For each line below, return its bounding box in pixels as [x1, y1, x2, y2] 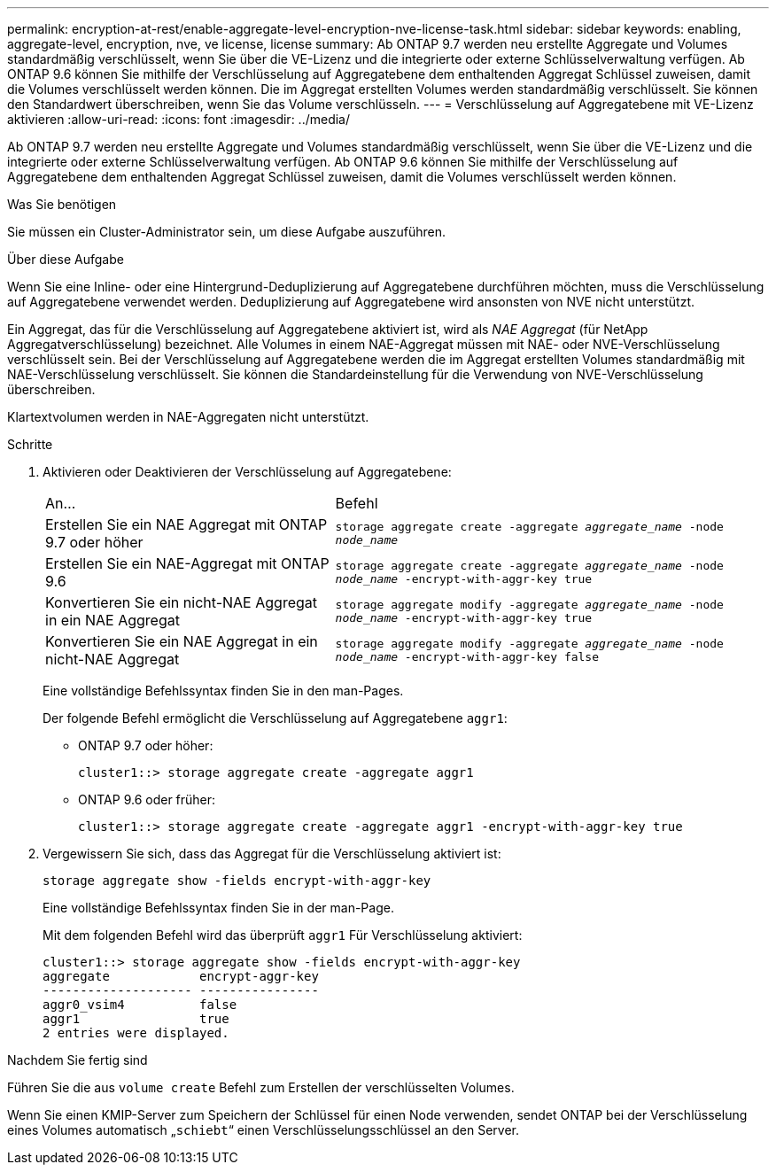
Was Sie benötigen [7, 197, 117, 212]
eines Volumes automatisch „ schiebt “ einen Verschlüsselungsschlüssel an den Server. [7, 1122, 519, 1137]
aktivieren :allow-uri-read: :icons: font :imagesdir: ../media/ [7, 112, 351, 127]
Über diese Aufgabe [7, 252, 124, 267]
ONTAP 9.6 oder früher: [78, 792, 216, 807]
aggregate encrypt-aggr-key [43, 969, 319, 983]
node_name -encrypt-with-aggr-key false [335, 650, 600, 664]
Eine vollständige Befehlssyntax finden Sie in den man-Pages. [43, 683, 404, 698]
